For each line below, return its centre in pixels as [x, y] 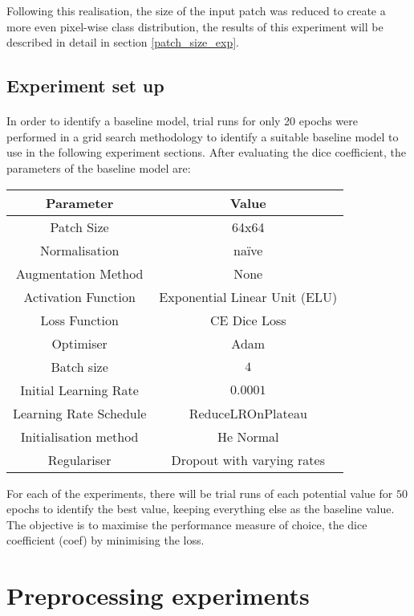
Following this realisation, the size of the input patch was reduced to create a [196, 10]
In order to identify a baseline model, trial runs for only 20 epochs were [182, 121]
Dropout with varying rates [248, 459]
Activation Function [79, 296]
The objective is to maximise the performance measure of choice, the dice [187, 524]
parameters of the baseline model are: [99, 167]
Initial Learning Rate [79, 390]
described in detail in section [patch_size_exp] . [123, 42]
